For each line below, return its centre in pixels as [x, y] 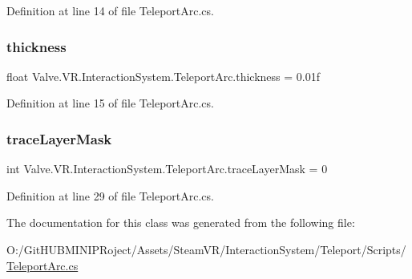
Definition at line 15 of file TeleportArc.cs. [110, 103]
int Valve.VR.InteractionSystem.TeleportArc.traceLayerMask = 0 [167, 169]
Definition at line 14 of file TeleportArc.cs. [110, 10]
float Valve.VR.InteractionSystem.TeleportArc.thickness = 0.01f [164, 76]
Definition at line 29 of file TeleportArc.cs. [110, 195]
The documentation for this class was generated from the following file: [181, 222]
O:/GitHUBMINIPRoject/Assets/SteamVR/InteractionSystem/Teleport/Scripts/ [206, 249]
